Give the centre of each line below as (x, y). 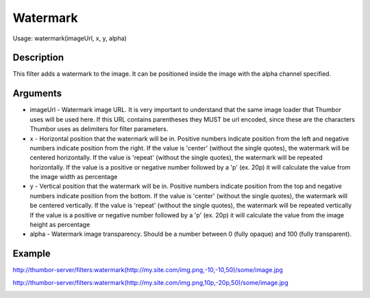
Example (32, 254)
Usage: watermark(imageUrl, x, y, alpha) (70, 38)
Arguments (37, 93)
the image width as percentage (74, 177)
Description (38, 58)
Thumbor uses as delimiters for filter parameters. (99, 129)
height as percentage (60, 225)
